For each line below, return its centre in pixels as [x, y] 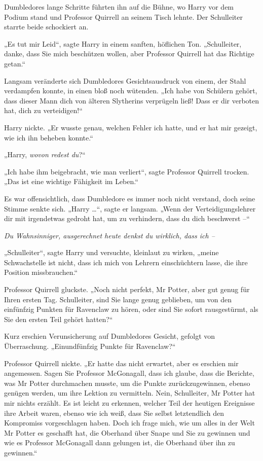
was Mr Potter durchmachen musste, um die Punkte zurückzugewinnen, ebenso [127, 383]
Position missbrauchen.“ [41, 272]
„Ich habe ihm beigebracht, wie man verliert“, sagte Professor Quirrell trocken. [127, 171]
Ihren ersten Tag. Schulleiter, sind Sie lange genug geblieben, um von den [118, 299]
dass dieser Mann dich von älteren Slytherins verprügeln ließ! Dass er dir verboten [132, 100]
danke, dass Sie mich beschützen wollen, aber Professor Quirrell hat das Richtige [129, 54]
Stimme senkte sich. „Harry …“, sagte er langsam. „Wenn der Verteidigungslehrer [130, 208]
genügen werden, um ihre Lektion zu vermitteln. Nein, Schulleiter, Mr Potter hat [130, 393]
